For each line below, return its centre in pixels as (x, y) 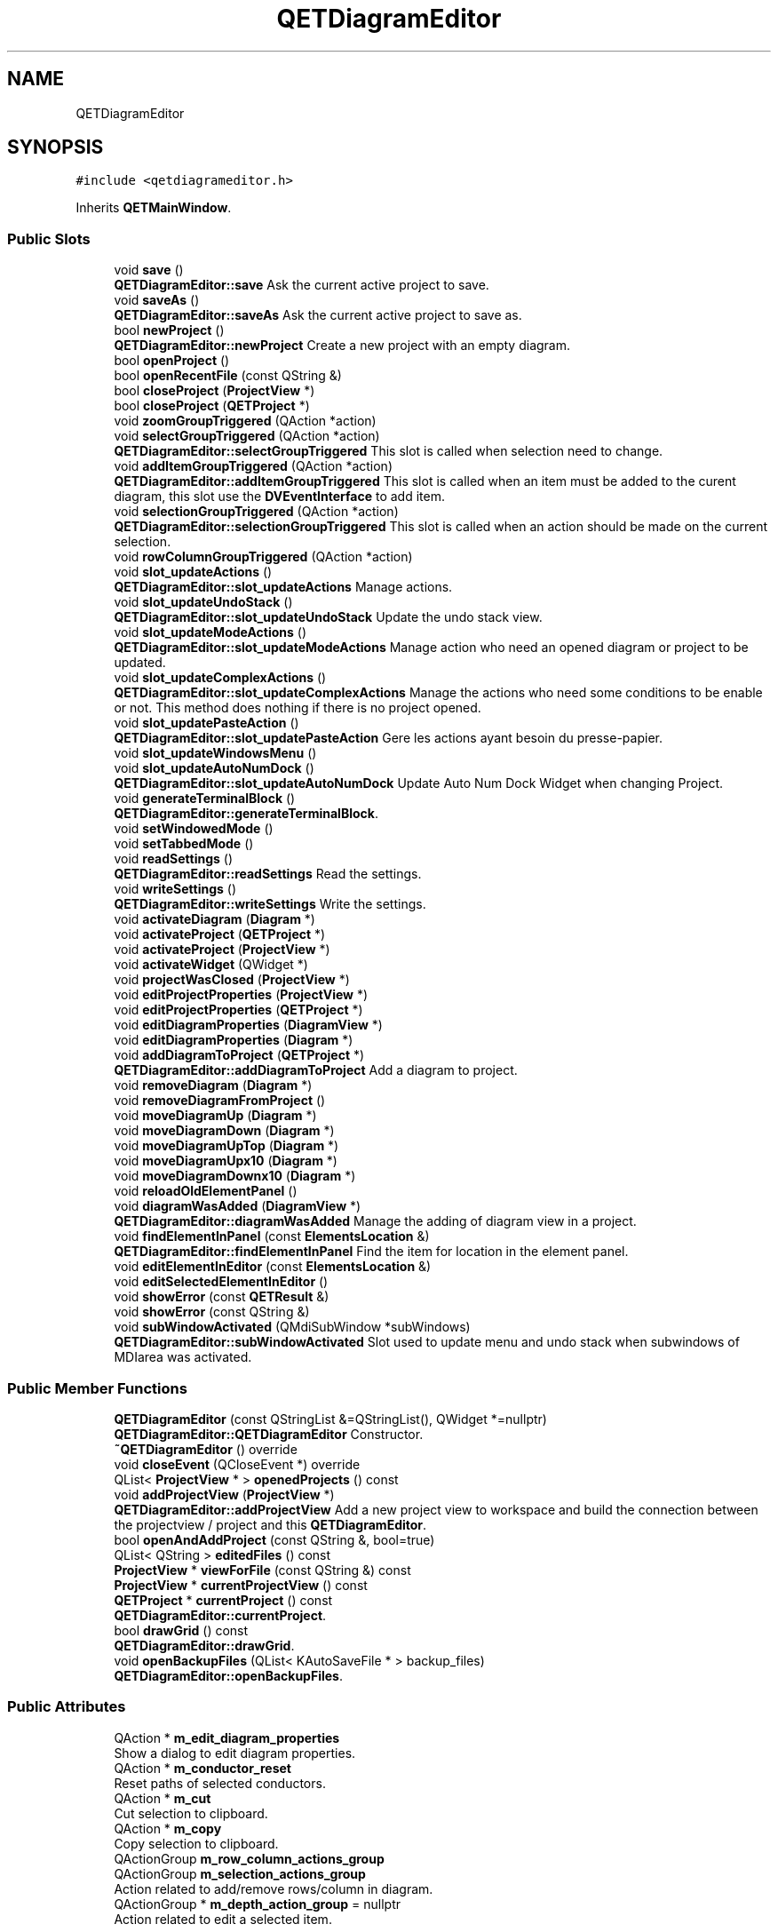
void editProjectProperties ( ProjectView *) (241, 995)
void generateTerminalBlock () (205, 799)
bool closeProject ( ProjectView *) (214, 391)
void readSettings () (174, 859)
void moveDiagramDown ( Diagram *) (224, 1131)
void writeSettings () (175, 889)
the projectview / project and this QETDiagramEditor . (270, 1524)
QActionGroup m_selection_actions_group (240, 1873)
